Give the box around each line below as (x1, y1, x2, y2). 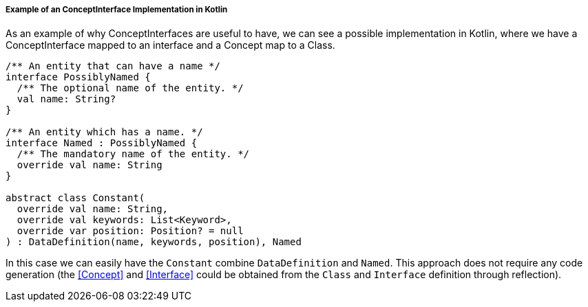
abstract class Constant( (6, 192, 145, 204)
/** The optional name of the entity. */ (17, 82, 244, 94)
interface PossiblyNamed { (6, 71, 151, 83)
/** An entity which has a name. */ (6, 126, 203, 138)
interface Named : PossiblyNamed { (6, 137, 198, 149)
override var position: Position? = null (17, 225, 244, 237)
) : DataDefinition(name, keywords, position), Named (6, 236, 302, 248)
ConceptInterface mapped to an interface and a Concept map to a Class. (6, 39, 335, 52)
